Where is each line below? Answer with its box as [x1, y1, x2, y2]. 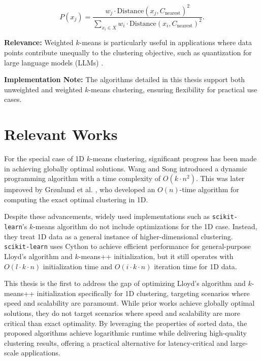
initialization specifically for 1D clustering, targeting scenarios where [37, 287, 250, 298]
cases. [4, 94, 22, 104]
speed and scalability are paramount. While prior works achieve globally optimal [4, 298, 255, 308]
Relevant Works [4, 124, 118, 145]
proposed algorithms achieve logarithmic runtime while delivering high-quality [4, 328, 247, 338]
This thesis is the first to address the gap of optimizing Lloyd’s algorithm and [4, 278, 246, 288]
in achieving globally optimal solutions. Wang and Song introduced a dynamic [4, 163, 247, 173]
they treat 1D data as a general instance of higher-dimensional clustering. [4, 231, 233, 241]
